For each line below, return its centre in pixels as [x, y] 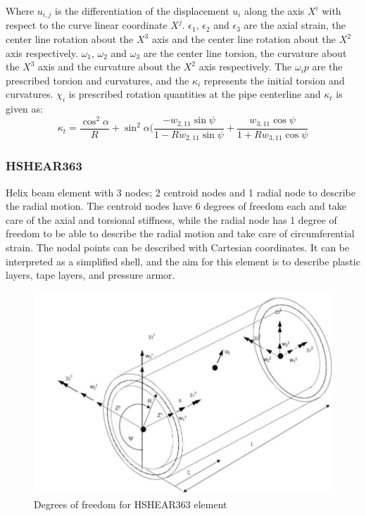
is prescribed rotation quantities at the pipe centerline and [195, 94]
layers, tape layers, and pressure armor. [90, 275]
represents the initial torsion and [274, 80]
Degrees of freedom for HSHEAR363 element [131, 504]
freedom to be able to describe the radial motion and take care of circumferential [180, 233]
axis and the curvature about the [109, 67]
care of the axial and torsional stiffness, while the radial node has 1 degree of [171, 219]
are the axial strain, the [295, 25]
